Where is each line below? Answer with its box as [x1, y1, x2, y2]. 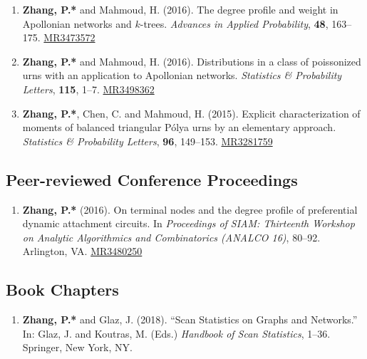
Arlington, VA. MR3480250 [22, 244, 143, 259]
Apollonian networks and [22, 16, 132, 31]
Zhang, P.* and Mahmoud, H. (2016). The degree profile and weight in [22, 2, 338, 16]
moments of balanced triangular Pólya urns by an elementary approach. [22, 120, 336, 135]
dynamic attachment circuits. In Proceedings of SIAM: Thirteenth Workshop [22, 216, 355, 231]
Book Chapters [6, 279, 119, 301]
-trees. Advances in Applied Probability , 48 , [140, 16, 329, 31]
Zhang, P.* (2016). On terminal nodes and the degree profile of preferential [22, 202, 358, 217]
